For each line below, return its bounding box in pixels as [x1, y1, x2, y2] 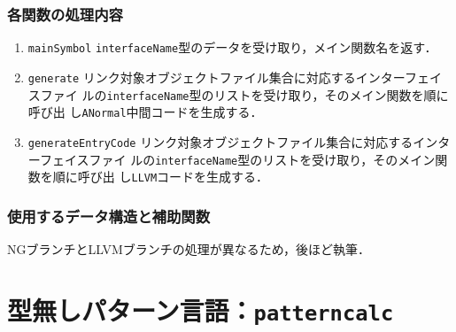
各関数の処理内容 [7, 3, 123, 25]
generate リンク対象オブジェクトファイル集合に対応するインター [27, 67, 405, 86]
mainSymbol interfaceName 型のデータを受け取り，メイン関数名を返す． [27, 38, 437, 57]
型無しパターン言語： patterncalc [7, 291, 394, 328]
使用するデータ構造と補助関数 [7, 205, 211, 227]
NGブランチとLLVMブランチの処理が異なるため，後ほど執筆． [7, 240, 371, 259]
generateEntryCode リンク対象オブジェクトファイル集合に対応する [27, 132, 413, 151]
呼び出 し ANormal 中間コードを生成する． [27, 103, 263, 121]
